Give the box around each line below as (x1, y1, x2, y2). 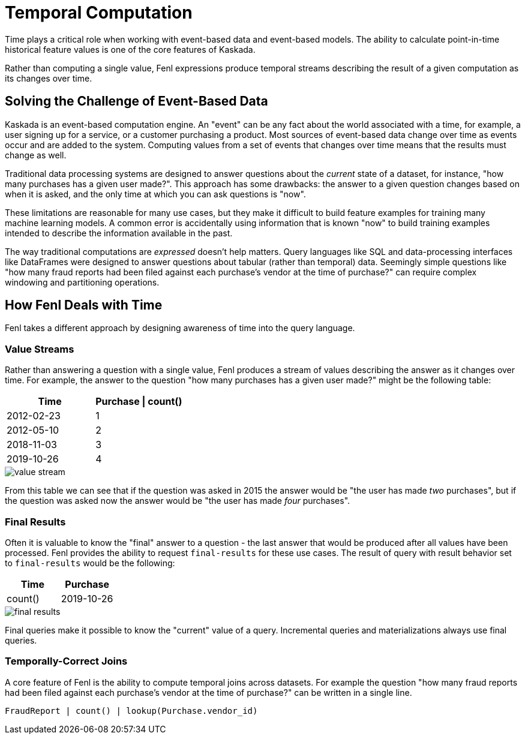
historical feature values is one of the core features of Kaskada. (5, 44, 256, 55)
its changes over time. (5, 73, 92, 83)
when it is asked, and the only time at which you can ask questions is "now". (5, 188, 306, 199)
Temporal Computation (5, 2, 193, 23)
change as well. (5, 149, 67, 160)
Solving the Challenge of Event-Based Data (5, 94, 268, 109)
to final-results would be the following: (5, 557, 175, 568)
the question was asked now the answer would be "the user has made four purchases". (5, 495, 350, 506)
